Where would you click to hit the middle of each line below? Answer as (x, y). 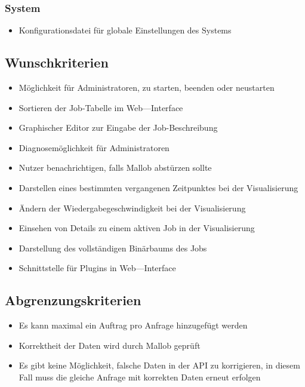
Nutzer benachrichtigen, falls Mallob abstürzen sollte (115, 168)
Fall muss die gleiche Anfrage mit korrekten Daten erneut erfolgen (140, 377)
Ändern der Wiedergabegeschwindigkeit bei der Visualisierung (132, 208)
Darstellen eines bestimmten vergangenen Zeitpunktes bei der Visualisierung (158, 187)
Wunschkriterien (57, 62)
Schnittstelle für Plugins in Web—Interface (97, 268)
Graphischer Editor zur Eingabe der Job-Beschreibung (118, 128)
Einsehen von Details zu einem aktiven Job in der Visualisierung (137, 228)
